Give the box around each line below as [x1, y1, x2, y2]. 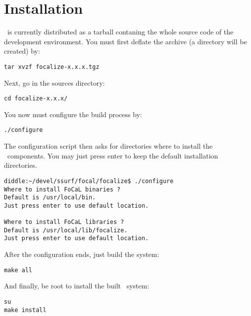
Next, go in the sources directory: [4, 77, 105, 88]
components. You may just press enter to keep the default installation [7, 150, 218, 160]
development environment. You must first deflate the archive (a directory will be [4, 36, 247, 46]
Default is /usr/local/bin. [4, 194, 96, 201]
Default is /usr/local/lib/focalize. [4, 226, 128, 234]
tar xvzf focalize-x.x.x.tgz [4, 63, 100, 70]
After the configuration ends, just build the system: [4, 249, 159, 259]
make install [4, 306, 46, 314]
